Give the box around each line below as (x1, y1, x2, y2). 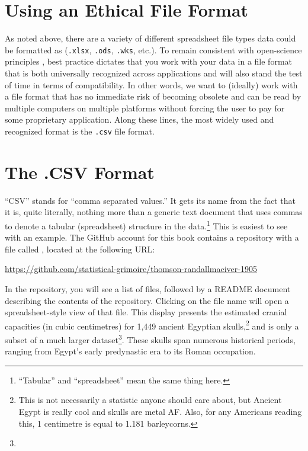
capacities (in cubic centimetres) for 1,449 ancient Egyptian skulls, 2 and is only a (5, 318, 299, 332)
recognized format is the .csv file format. (5, 124, 155, 137)
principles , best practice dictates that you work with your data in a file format (5, 55, 293, 68)
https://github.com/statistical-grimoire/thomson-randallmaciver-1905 (5, 263, 257, 275)
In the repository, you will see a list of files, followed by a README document (5, 282, 291, 295)
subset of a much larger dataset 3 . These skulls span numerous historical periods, (5, 331, 296, 346)
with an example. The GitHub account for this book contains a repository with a (5, 231, 299, 244)
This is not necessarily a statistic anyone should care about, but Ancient (18, 394, 282, 406)
